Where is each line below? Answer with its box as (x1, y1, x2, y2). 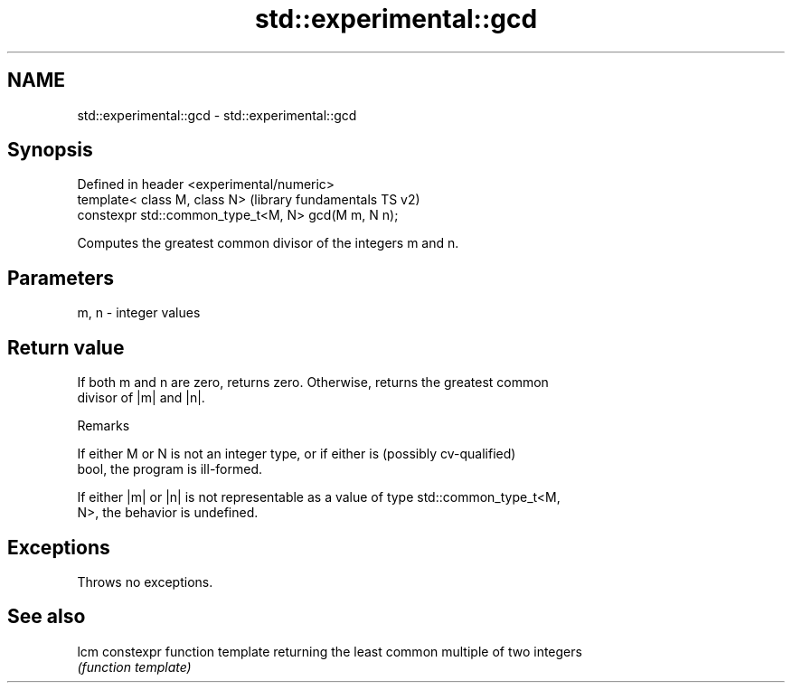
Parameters (7, 266, 114, 289)
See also (7, 605, 86, 629)
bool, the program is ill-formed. (77, 461, 263, 477)
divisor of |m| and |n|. (77, 390, 205, 406)
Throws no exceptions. (77, 573, 213, 590)
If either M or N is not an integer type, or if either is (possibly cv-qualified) (77, 446, 516, 462)
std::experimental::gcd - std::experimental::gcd (77, 107, 357, 123)
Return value (7, 336, 125, 359)
